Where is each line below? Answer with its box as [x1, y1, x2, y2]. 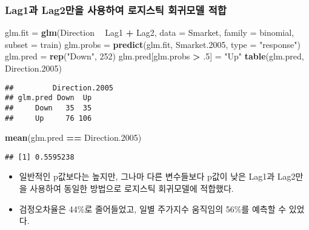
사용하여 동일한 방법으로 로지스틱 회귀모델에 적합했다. [30, 182, 234, 195]
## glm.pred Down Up [5, 93, 92, 103]
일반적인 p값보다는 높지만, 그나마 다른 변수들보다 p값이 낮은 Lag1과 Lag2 [19, 170, 296, 183]
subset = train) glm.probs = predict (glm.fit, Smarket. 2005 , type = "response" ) [5, 38, 301, 50]
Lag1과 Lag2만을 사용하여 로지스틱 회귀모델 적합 [5, 2, 227, 17]
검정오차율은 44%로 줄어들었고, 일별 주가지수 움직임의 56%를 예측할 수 [19, 202, 287, 215]
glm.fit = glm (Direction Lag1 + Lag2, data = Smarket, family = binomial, [5, 26, 294, 39]
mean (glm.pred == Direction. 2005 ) [5, 131, 142, 144]
